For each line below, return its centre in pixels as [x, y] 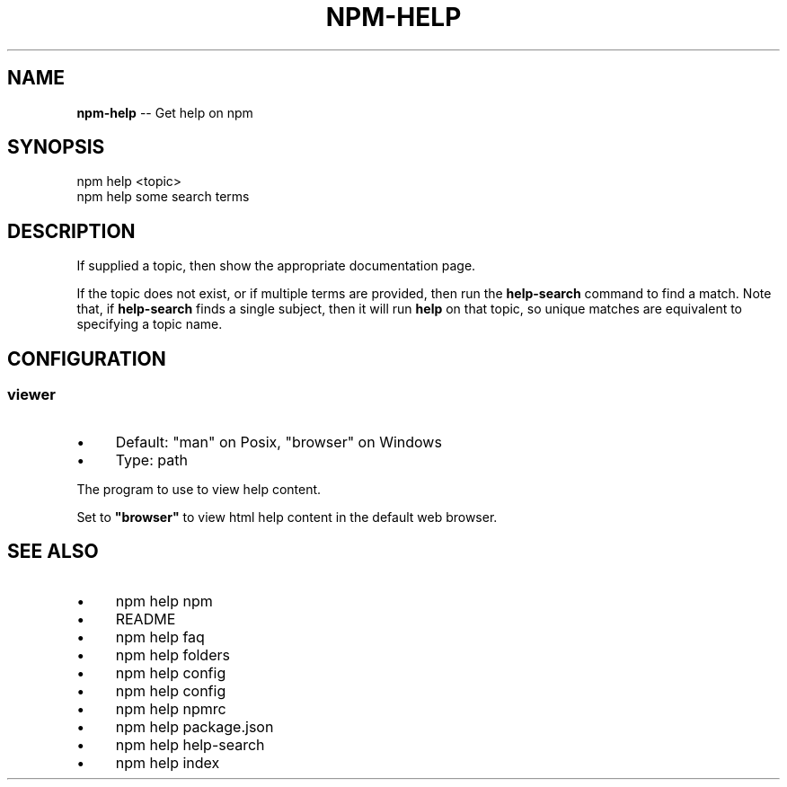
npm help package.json [195, 727]
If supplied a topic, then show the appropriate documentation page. [276, 266]
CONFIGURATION [87, 358]
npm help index [168, 763]
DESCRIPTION [71, 231]
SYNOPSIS [56, 147]
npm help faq [160, 637]
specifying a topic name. [150, 324]
